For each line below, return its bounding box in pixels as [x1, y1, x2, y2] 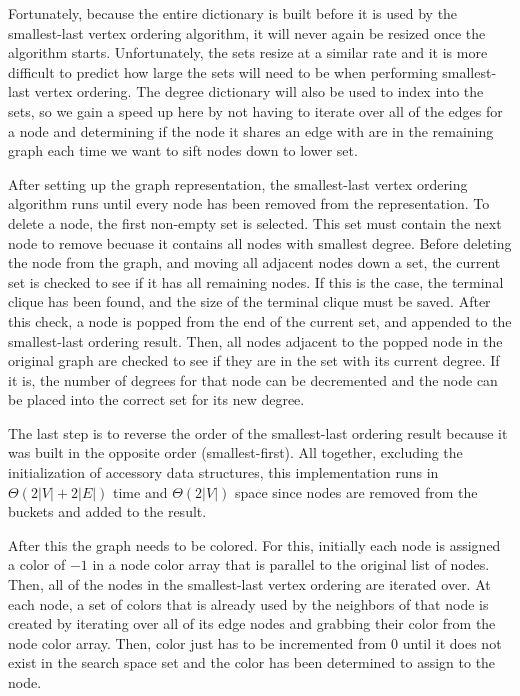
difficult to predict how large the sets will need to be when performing [8, 61, 438, 82]
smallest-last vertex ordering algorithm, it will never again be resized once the [8, 22, 486, 43]
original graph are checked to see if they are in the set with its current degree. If [8, 350, 500, 371]
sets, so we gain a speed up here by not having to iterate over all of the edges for [8, 100, 503, 121]
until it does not [402, 632, 502, 653]
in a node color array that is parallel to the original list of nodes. [92, 554, 490, 575]
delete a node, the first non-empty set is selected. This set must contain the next [8, 212, 502, 233]
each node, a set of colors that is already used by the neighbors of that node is [8, 593, 489, 614]
